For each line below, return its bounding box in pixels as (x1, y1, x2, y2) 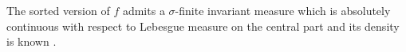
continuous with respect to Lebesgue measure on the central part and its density (6, 17, 400, 34)
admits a (122, 2, 165, 18)
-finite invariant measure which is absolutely (175, 2, 391, 18)
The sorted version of (6, 2, 110, 18)
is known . (6, 33, 57, 50)
